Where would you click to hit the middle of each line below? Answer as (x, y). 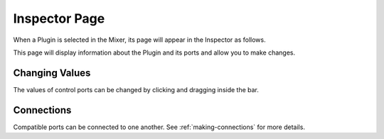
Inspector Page (59, 18)
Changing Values (52, 73)
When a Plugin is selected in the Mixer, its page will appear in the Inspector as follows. (139, 40)
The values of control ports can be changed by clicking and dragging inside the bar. (136, 89)
